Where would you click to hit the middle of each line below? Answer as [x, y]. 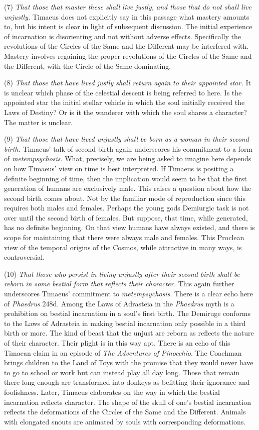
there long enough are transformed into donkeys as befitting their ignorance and [127, 382]
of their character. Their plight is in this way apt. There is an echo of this [117, 343]
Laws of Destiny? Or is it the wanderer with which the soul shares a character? [125, 112]
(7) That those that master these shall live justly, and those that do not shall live [128, 7]
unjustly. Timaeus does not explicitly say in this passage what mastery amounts [127, 16]
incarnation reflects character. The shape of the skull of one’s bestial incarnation [127, 402]
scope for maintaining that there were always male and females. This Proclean [124, 237]
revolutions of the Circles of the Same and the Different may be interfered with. [126, 46]
